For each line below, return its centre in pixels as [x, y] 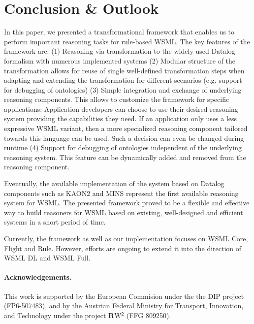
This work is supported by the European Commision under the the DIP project [124, 296]
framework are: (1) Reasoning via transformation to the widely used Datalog [120, 51]
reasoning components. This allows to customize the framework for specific [117, 99]
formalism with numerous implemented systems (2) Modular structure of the [120, 60]
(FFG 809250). [149, 315]
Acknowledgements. [38, 277]
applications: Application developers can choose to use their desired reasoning [121, 109]
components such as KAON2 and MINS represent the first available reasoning [121, 193]
